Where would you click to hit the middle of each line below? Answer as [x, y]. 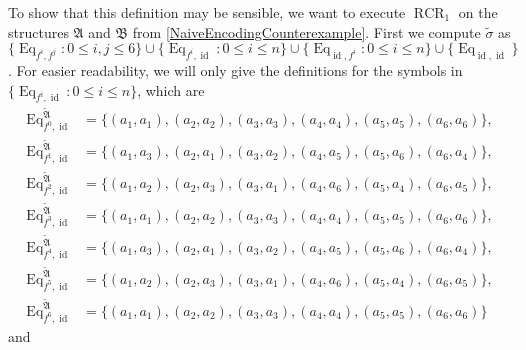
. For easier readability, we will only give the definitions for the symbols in [235, 69]
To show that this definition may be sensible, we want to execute [207, 12]
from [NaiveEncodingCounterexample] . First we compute [306, 31]
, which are [171, 89]
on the [478, 12]
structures [38, 31]
